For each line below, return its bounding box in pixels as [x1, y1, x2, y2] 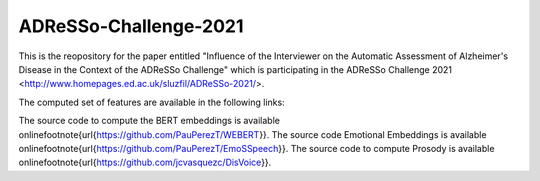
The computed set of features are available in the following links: [18, 96, 285, 108]
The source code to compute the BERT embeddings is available [18, 115, 280, 127]
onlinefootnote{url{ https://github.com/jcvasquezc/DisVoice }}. [18, 156, 272, 169]
